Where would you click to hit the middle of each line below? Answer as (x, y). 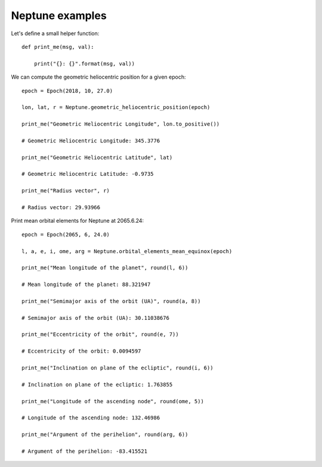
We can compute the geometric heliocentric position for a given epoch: (98, 77)
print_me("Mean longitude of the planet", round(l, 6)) (105, 268)
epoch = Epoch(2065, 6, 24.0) (66, 234)
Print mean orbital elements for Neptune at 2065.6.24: (78, 221)
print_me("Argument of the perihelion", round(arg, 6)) (105, 435)
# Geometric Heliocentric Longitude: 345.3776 (91, 141)
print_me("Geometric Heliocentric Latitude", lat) (97, 157)
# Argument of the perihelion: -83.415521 (85, 451)
